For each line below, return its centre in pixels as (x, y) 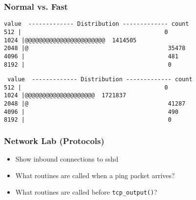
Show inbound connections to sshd (67, 159)
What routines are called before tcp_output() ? (86, 191)
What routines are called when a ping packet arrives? (95, 175)
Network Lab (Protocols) (54, 141)
